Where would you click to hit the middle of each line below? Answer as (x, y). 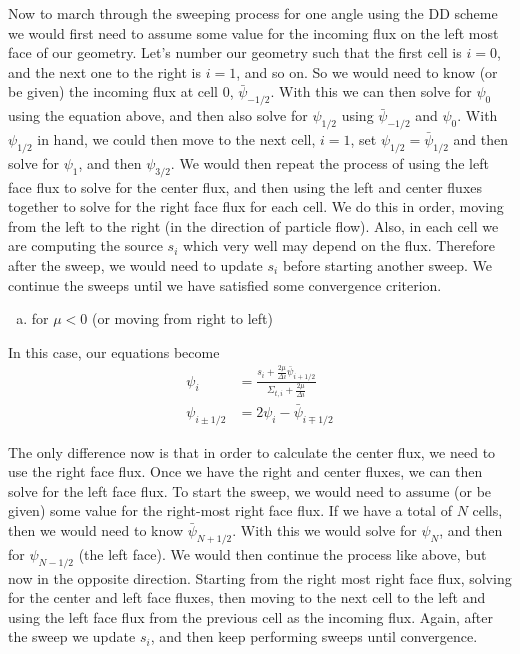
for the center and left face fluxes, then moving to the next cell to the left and (247, 597)
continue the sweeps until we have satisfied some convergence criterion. (225, 284)
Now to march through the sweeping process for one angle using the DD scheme (253, 13)
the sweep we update (72, 636)
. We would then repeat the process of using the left (329, 162)
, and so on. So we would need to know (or (367, 71)
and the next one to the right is (105, 71)
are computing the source (85, 245)
